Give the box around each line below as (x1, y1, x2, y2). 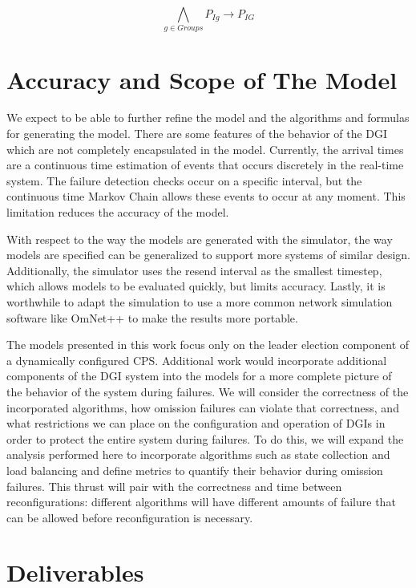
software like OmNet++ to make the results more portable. (6, 309, 298, 326)
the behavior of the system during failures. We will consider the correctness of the (6, 383, 409, 399)
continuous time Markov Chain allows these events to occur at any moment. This (6, 188, 406, 205)
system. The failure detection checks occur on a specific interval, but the (6, 172, 362, 189)
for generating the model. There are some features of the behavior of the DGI (6, 125, 388, 142)
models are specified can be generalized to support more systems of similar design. (6, 246, 410, 263)
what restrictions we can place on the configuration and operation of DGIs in (6, 415, 386, 432)
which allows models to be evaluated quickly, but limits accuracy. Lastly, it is (6, 278, 386, 294)
